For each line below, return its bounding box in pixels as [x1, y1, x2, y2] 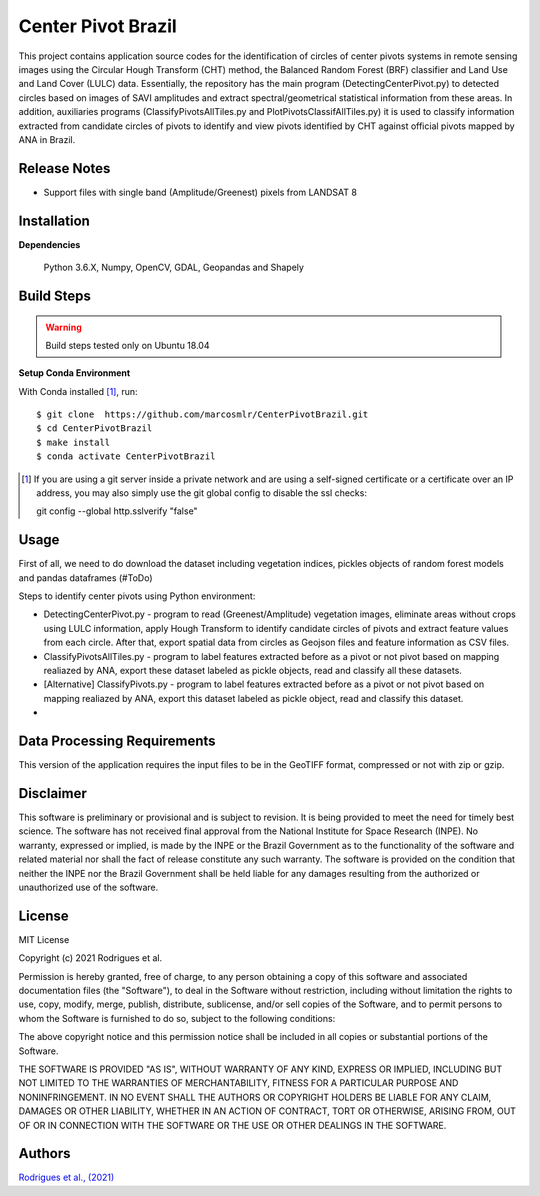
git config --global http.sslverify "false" [36, 505, 199, 517]
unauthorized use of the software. [18, 881, 159, 893]
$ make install [36, 436, 111, 448]
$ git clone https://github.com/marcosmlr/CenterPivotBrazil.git [36, 409, 369, 420]
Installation [18, 212, 90, 229]
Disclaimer [18, 785, 87, 802]
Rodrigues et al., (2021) [18, 1171, 115, 1184]
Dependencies [18, 238, 81, 250]
